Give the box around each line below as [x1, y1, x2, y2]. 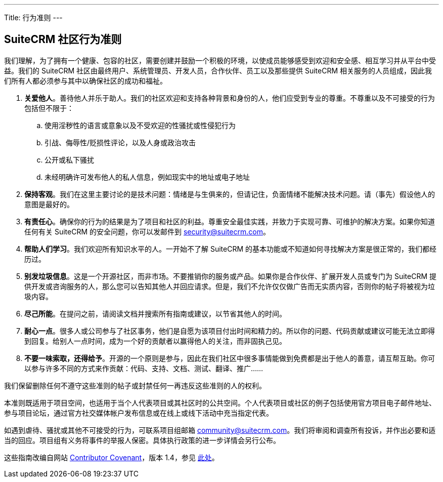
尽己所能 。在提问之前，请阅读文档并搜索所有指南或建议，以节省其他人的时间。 [24, 309, 286, 318]
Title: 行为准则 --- [4, 13, 63, 22]
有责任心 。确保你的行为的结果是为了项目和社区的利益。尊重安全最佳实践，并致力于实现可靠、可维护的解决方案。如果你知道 [24, 217, 435, 226]
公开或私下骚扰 [45, 155, 94, 164]
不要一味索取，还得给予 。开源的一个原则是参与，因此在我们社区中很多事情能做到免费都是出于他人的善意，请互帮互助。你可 [24, 353, 435, 363]
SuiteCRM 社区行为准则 [4, 33, 122, 46]
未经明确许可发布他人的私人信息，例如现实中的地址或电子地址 [45, 172, 250, 181]
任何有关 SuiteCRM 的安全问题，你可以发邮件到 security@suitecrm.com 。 [24, 227, 270, 236]
